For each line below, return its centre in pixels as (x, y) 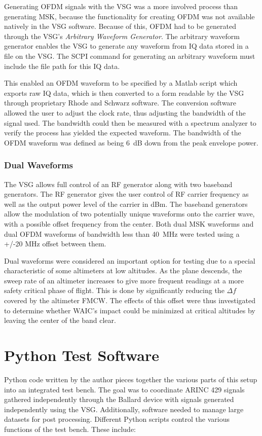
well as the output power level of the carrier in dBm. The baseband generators (126, 204)
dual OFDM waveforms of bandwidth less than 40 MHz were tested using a (122, 233)
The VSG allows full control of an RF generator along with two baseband (118, 184)
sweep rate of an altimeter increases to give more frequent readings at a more (124, 280)
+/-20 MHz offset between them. (55, 244)
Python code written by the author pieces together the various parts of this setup (131, 379)
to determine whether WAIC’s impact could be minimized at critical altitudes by (130, 310)
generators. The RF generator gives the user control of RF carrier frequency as (126, 194)
